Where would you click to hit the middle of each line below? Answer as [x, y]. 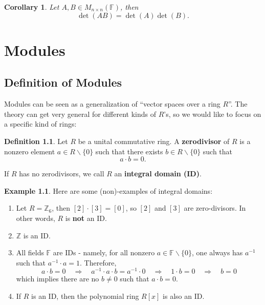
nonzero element [30, 151]
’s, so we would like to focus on [213, 114]
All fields [30, 252]
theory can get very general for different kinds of [80, 114]
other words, [36, 218]
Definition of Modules [63, 82]
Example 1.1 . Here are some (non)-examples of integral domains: [108, 190]
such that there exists [129, 151]
